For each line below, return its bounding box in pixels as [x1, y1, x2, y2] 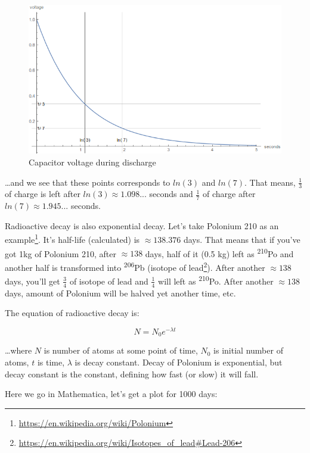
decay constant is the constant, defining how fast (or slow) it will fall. [5, 367, 259, 380]
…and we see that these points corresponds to [5, 176, 170, 188]
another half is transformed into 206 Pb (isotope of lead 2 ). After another [5, 259, 265, 273]
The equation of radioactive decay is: [5, 307, 139, 319]
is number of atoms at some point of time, [44, 344, 198, 357]
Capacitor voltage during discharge [29, 155, 156, 168]
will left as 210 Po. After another [158, 273, 274, 287]
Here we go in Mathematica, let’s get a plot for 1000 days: [5, 388, 218, 400]
